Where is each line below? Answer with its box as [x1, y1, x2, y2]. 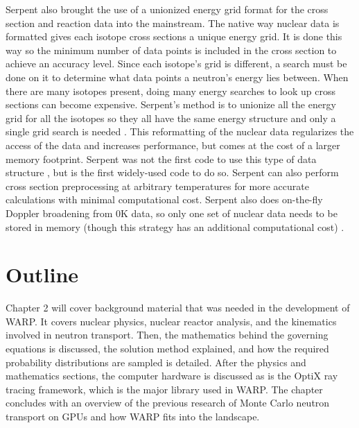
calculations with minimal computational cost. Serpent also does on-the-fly [6, 192, 323, 207]
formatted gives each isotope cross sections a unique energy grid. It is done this [6, 29, 342, 44]
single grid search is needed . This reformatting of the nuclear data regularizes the [6, 124, 354, 139]
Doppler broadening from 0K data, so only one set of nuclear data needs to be [6, 205, 338, 220]
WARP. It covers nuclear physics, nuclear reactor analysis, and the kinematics [6, 314, 337, 328]
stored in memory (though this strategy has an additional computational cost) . [6, 219, 344, 234]
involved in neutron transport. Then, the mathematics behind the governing [6, 327, 329, 342]
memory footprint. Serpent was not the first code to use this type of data [6, 151, 317, 166]
